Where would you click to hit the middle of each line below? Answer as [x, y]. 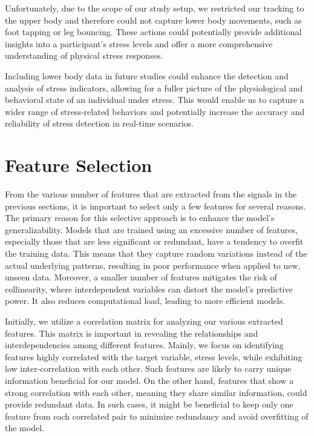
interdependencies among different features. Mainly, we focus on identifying [144, 345]
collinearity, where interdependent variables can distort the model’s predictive [149, 289]
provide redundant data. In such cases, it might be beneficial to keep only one [149, 404]
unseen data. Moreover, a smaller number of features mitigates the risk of [141, 277]
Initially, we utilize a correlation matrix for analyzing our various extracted [144, 321]
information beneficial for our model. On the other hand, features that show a [149, 380]
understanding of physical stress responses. [84, 55]
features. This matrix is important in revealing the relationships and [132, 333]
